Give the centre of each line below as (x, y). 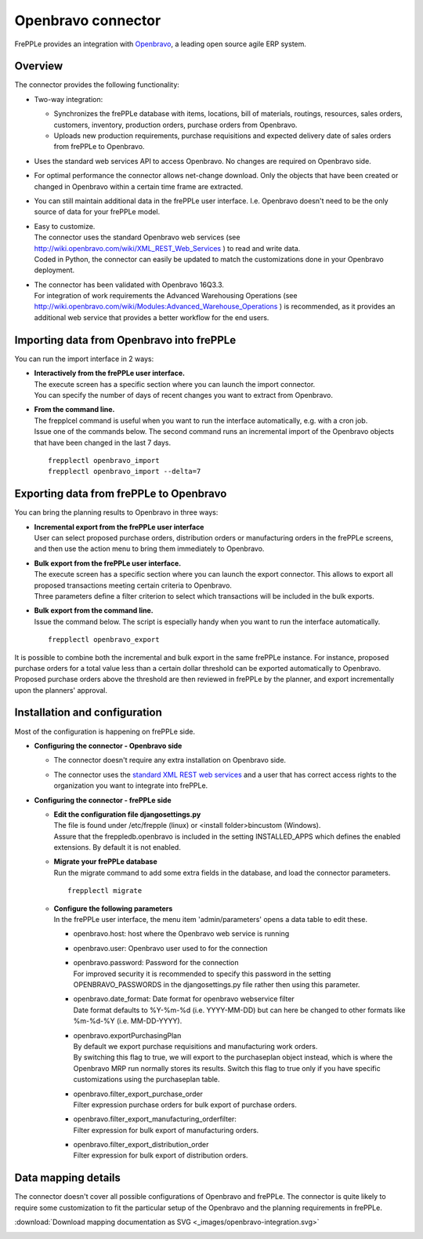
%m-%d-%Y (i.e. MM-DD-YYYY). (128, 1021)
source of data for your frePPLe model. (97, 212)
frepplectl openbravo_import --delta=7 (125, 472)
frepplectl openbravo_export (104, 640)
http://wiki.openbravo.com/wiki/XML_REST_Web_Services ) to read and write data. (167, 248)
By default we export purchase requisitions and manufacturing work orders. (195, 1046)
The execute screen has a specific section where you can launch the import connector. (175, 384)
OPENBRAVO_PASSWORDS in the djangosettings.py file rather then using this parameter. (217, 984)
